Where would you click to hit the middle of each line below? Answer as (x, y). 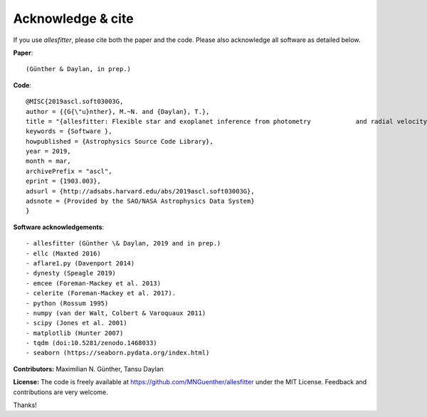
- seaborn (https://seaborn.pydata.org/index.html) (118, 353)
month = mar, (48, 161)
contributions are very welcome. (60, 392)
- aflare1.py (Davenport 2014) (80, 263)
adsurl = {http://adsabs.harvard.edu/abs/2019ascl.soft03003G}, (141, 191)
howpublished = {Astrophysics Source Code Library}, (120, 141)
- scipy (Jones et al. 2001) (77, 323)
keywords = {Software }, (69, 131)
